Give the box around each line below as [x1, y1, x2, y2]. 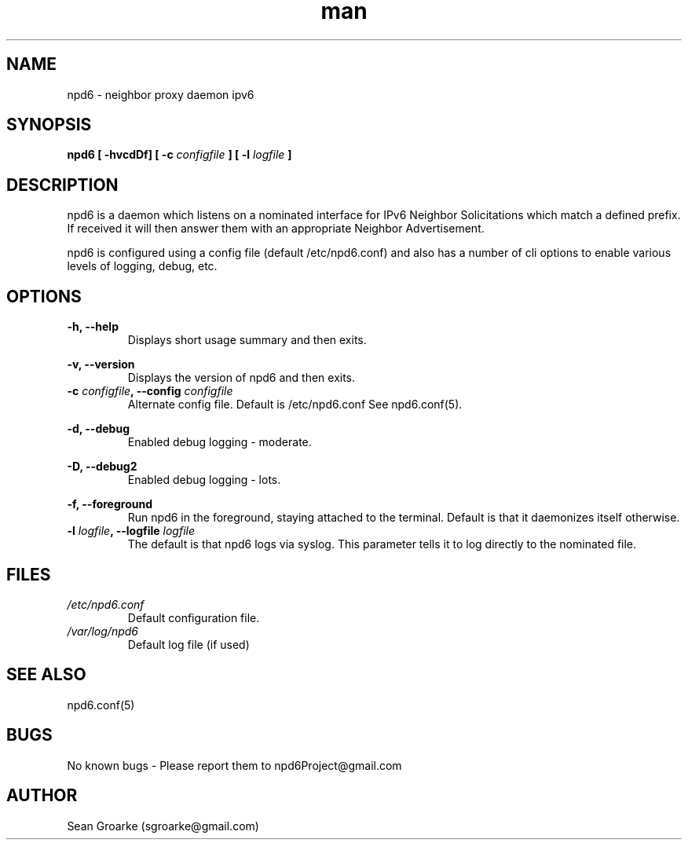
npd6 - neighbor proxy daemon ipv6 [67, 87, 254, 101]
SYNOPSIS [6, 115, 92, 135]
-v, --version [67, 357, 135, 372]
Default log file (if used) [127, 637, 250, 651]
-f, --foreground [67, 497, 152, 511]
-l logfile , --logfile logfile [67, 524, 196, 538]
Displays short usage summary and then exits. [127, 333, 367, 347]
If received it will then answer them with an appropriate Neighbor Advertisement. [67, 222, 485, 236]
